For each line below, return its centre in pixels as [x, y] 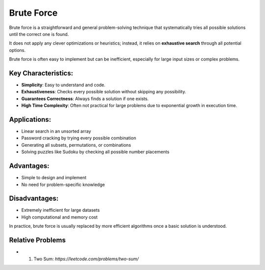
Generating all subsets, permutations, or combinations [76, 145]
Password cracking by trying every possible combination [79, 138]
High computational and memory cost [59, 217]
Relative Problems [37, 240]
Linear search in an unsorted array [56, 131]
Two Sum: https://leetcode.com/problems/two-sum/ [86, 259]
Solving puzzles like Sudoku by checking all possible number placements [95, 152]
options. [17, 50]
